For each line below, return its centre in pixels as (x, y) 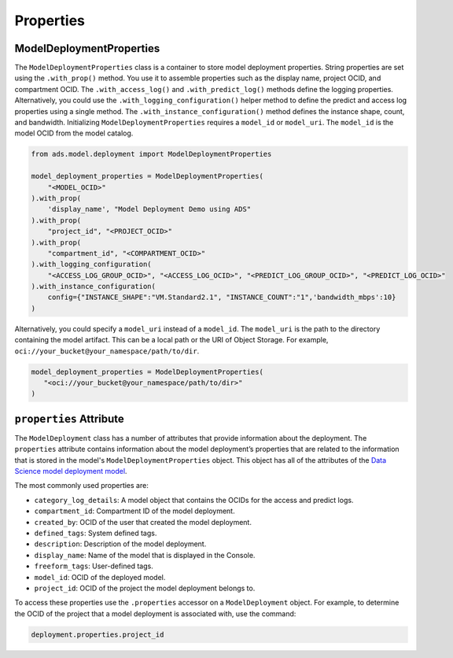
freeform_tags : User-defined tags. (94, 566)
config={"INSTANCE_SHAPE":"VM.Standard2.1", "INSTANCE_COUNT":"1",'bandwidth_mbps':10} (222, 298)
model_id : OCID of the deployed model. (100, 577)
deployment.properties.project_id (98, 634)
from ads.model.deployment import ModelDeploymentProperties (151, 154)
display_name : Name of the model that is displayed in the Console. (145, 555)
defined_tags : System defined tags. (96, 533)
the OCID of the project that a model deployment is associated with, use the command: (155, 613)
